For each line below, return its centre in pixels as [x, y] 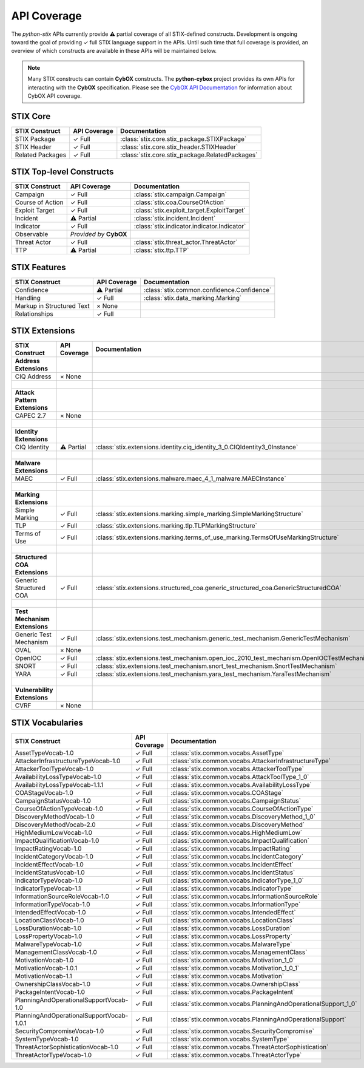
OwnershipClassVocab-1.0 [53, 984]
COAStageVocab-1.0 [44, 792]
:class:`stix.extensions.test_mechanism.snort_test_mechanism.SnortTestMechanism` [216, 666]
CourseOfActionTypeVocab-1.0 [59, 809]
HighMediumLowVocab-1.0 [54, 832]
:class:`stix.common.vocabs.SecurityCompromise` [243, 1031]
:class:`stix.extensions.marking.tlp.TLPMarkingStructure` [176, 526]
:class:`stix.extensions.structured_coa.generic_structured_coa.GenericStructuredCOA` [219, 588]
